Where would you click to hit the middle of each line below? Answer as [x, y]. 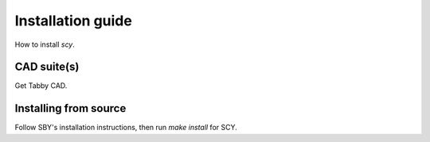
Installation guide [74, 21]
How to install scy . [45, 44]
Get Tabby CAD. [41, 86]
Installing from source [70, 108]
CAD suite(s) [47, 67]
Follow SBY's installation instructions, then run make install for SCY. [126, 128]
